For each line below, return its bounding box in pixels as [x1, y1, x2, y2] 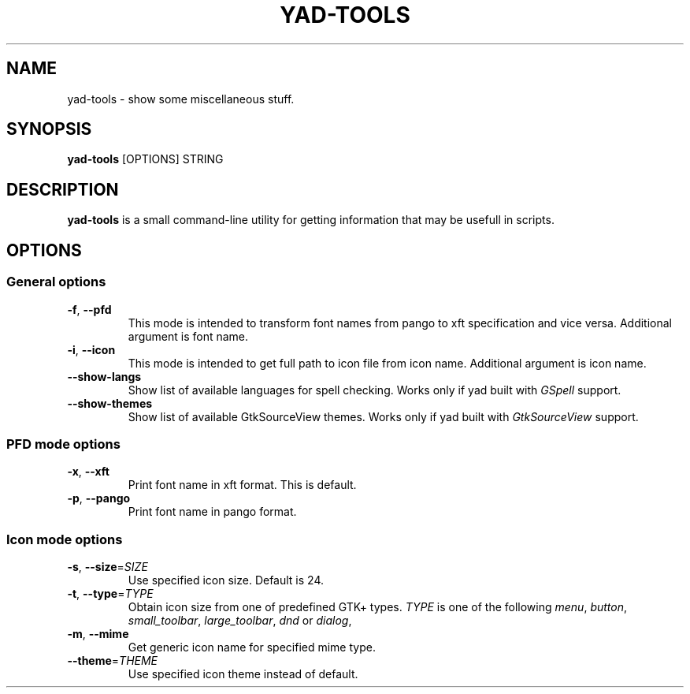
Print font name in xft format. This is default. [128, 478, 357, 492]
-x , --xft [67, 465, 109, 479]
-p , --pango [67, 491, 131, 506]
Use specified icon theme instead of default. [128, 667, 358, 681]
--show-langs [67, 369, 142, 383]
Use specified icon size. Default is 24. [128, 573, 325, 587]
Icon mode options [6, 531, 123, 547]
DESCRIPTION [6, 179, 119, 200]
